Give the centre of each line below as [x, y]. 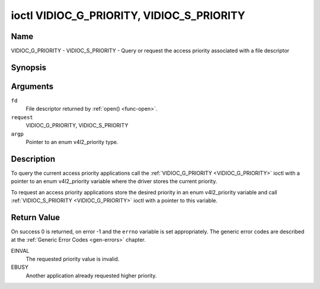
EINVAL [20, 251]
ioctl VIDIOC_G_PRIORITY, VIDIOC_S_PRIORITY [128, 15]
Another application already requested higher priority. [91, 275]
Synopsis [29, 67]
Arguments [32, 86]
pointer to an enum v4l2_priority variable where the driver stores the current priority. [114, 181]
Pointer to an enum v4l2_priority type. [72, 142]
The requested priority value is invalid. [73, 259]
